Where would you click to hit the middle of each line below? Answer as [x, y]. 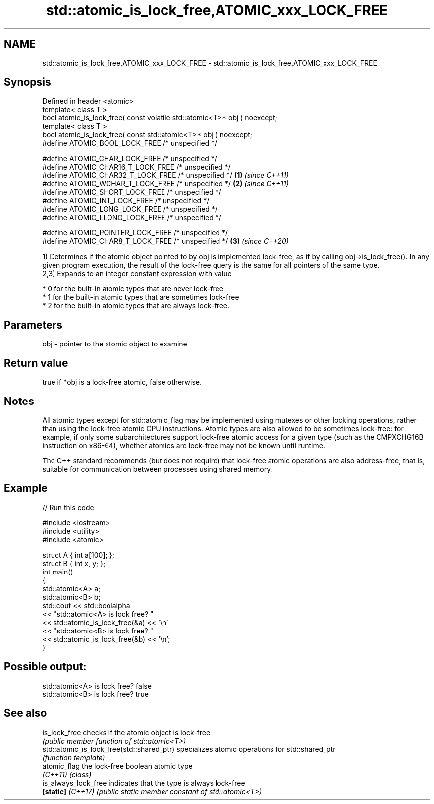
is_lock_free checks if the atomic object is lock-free [126, 732]
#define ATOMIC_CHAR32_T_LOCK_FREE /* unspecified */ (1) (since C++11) [165, 175]
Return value [36, 363]
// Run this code [68, 507]
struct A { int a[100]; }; [78, 555]
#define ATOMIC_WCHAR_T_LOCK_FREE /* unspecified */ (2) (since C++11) [165, 184]
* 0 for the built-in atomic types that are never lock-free [133, 289]
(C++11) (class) [67, 774]
